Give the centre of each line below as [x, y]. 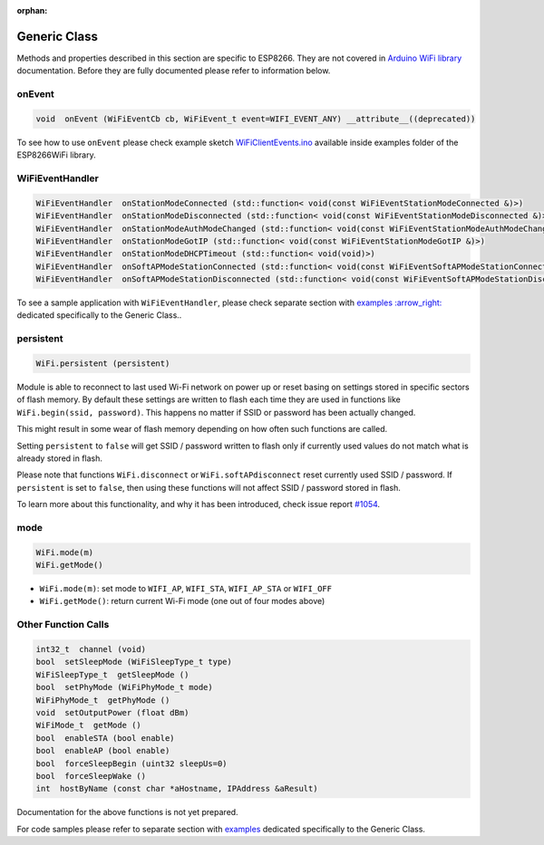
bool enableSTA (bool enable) [106, 738]
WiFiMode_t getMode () [89, 725]
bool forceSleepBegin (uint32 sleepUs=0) [131, 763]
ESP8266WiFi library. [56, 155]
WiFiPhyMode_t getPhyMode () [103, 700]
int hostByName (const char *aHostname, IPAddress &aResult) [177, 789]
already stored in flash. [60, 458]
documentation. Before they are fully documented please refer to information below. [174, 71]
